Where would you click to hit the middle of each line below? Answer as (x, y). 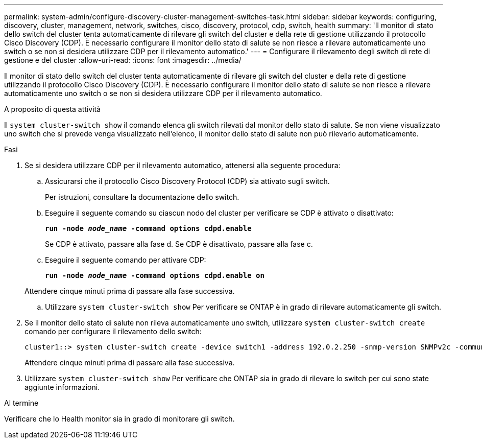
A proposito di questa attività (53, 109)
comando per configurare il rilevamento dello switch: (113, 331)
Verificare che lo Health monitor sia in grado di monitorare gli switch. (119, 419)
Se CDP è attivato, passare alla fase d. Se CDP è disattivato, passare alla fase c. (179, 244)
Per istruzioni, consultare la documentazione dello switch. (142, 197)
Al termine (21, 403)
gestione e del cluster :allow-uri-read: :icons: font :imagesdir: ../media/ (123, 60)
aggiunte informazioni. (62, 387)
